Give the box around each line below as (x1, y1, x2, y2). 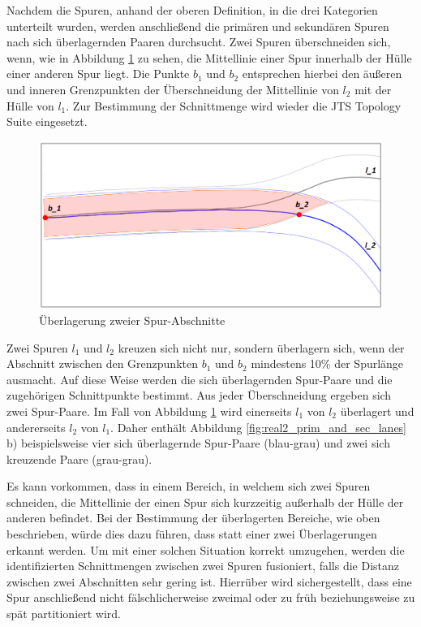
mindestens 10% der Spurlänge (251, 355, 404, 372)
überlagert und (340, 402, 415, 419)
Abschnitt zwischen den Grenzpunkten (6, 355, 198, 372)
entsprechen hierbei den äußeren (242, 65, 402, 82)
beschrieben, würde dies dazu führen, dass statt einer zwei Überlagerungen (6, 525, 377, 543)
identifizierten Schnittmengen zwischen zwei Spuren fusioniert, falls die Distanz (6, 557, 400, 574)
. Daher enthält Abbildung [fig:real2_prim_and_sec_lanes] (110, 418, 407, 435)
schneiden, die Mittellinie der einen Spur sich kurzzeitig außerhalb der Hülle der (6, 493, 404, 510)
